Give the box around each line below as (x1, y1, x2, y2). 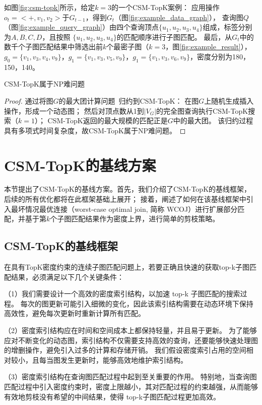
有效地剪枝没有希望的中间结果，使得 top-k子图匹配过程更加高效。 (4, 391, 220, 401)
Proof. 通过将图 (4, 95, 53, 106)
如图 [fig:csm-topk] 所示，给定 (4, 2, 95, 12)
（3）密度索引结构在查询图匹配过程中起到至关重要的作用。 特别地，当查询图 (4, 371, 257, 382)
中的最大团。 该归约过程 (173, 115, 253, 126)
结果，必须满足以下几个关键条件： (11, 271, 124, 282)
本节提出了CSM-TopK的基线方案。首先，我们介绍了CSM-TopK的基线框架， (4, 184, 251, 194)
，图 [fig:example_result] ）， (165, 41, 251, 52)
